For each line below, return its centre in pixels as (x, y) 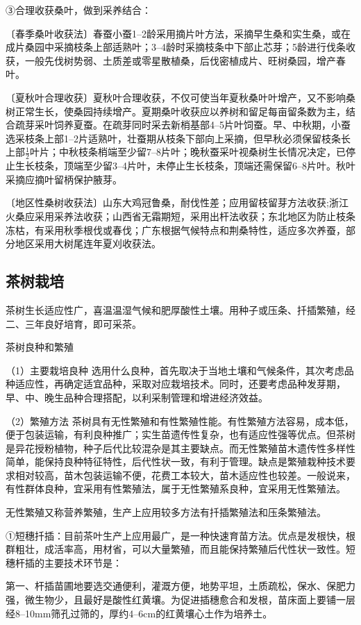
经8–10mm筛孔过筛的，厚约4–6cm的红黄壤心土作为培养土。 (139, 613)
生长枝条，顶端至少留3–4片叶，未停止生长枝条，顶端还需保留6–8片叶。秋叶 (185, 166)
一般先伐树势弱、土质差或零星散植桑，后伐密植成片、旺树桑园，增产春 (185, 60)
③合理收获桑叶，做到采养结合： (78, 10)
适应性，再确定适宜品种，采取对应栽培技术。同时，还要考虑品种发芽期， (180, 384)
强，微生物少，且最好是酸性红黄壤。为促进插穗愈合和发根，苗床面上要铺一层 (180, 600)
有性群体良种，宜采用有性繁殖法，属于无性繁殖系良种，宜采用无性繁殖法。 (176, 489)
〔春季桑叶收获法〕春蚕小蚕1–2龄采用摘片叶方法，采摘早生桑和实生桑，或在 (178, 33)
